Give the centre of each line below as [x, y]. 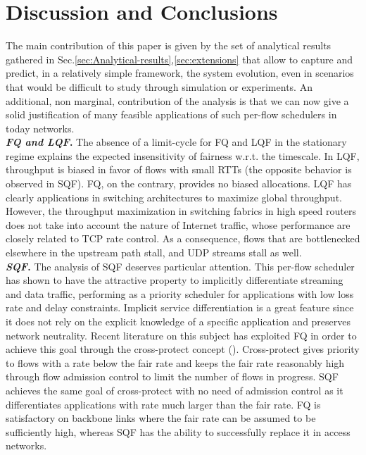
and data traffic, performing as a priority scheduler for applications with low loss [180, 293]
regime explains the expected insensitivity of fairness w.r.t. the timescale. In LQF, [183, 155]
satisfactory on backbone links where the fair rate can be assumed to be [161, 418]
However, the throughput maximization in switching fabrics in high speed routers [181, 211]
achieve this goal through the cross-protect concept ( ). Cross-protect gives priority [183, 349]
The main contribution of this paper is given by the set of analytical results [169, 45]
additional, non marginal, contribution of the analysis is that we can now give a [177, 100]
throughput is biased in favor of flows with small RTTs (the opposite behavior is [179, 169]
